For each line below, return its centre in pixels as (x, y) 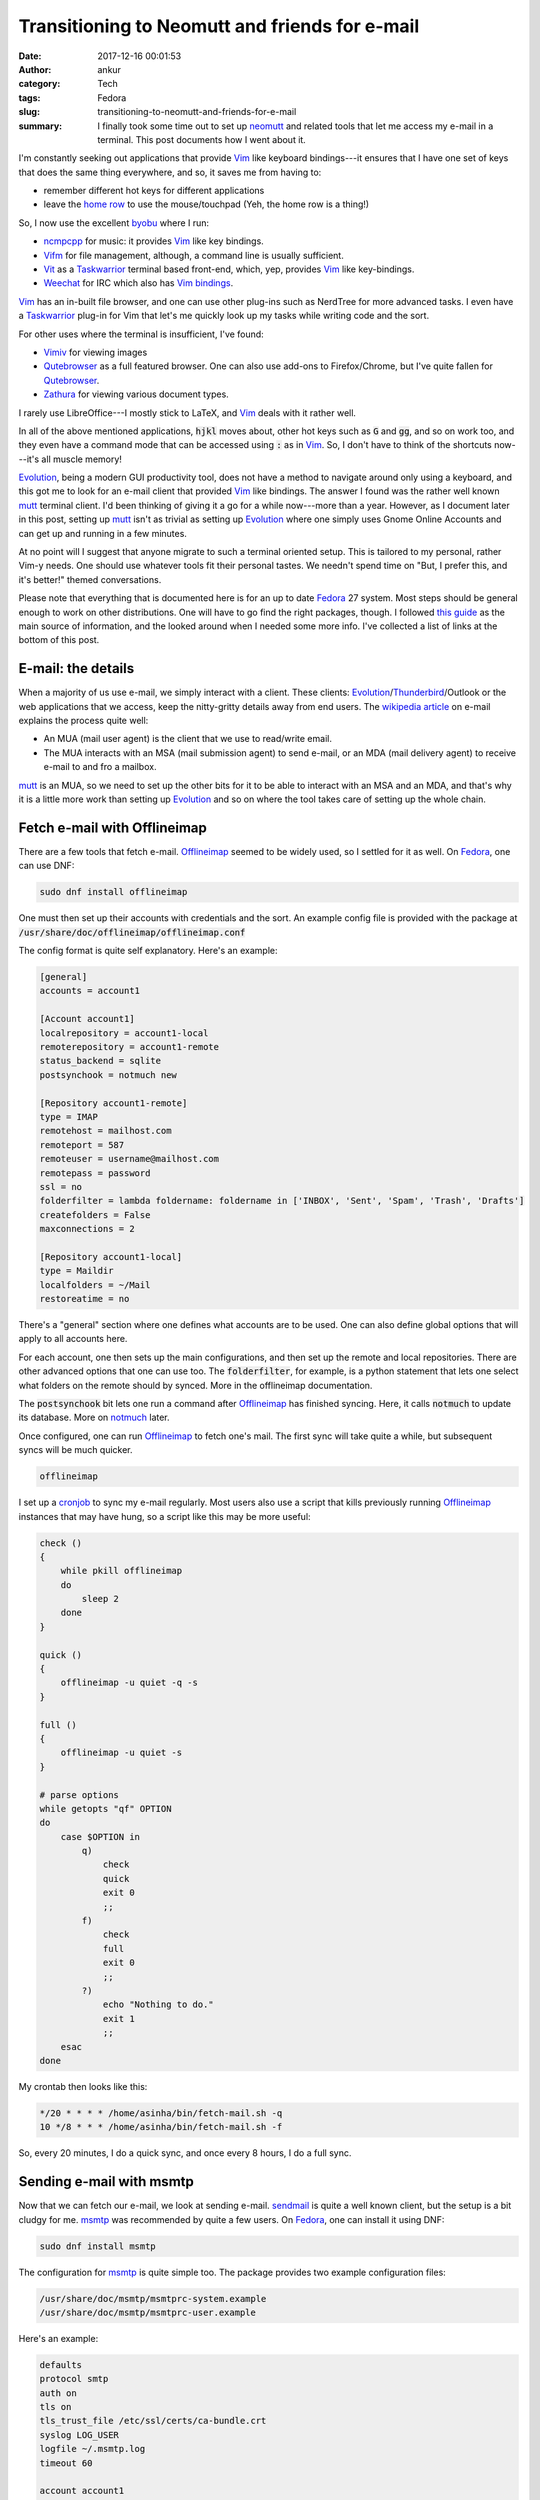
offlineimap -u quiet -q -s (129, 1683)
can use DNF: (46, 866)
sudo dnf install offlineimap (113, 892)
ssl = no (61, 1186)
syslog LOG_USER (79, 2434)
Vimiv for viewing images (95, 352)
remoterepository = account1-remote (129, 1047)
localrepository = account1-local (124, 1033)
